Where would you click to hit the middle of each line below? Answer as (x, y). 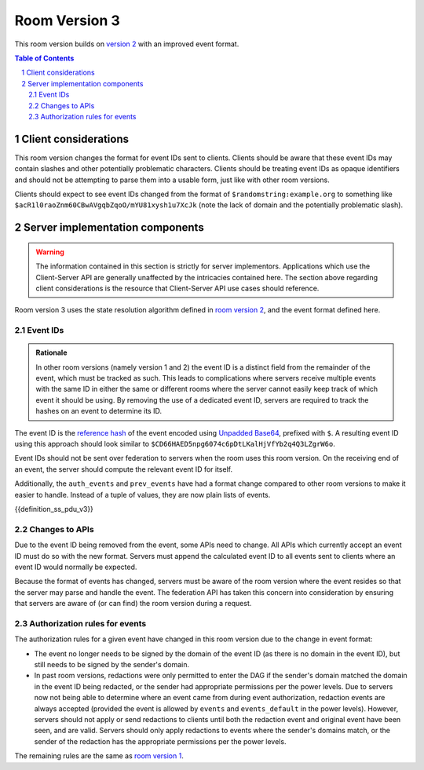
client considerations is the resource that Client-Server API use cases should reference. (177, 288)
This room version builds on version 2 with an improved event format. (127, 44)
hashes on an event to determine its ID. (99, 411)
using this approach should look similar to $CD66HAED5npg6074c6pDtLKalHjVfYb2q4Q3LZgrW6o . (175, 444)
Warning (50, 252)
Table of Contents (44, 58)
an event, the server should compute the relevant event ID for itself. (124, 469)
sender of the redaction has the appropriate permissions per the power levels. (160, 741)
